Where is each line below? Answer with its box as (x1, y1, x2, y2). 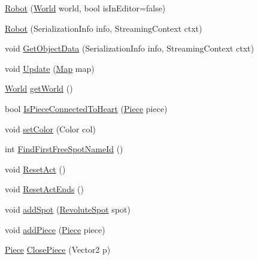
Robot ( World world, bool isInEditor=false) (5, 2, 166, 14)
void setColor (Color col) (5, 122, 96, 135)
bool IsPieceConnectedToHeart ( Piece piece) (5, 102, 168, 114)
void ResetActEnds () (5, 183, 84, 195)
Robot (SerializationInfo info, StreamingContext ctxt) (5, 22, 202, 34)
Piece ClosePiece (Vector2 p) (5, 243, 111, 256)
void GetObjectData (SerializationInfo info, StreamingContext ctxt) (5, 42, 254, 55)
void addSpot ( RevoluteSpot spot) (5, 202, 130, 215)
